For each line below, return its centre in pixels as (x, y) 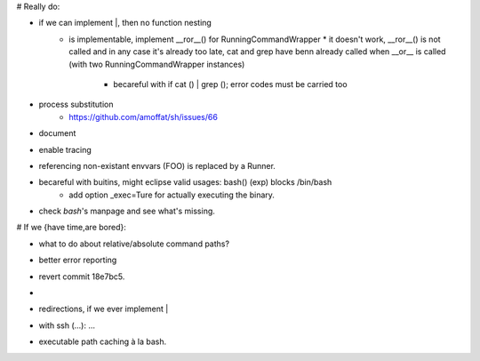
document (57, 133)
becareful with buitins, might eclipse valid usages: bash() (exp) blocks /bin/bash (185, 182)
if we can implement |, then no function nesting (125, 23)
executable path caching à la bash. (103, 341)
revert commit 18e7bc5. (82, 277)
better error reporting (78, 260)
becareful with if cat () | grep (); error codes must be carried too (230, 84)
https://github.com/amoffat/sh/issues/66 (143, 116)
